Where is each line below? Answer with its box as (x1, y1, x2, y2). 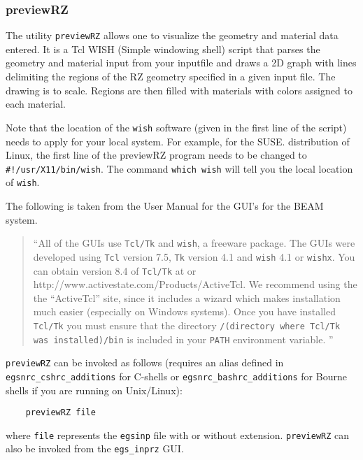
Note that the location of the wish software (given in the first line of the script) (6, 120, 347, 134)
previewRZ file (25, 408, 96, 418)
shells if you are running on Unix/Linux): (6, 382, 183, 397)
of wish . (6, 175, 40, 189)
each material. (6, 96, 66, 111)
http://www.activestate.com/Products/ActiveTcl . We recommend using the (33, 277, 357, 292)
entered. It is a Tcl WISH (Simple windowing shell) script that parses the (6, 41, 320, 56)
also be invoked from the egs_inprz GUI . (6, 441, 184, 456)
